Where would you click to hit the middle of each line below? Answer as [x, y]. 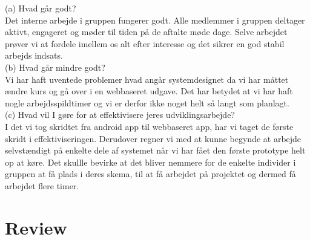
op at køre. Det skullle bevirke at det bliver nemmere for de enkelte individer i [150, 162]
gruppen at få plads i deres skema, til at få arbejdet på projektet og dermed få [150, 174]
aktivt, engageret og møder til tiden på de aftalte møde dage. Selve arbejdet [146, 32]
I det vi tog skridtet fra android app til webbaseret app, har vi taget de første [149, 126]
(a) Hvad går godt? [41, 8]
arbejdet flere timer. [42, 185]
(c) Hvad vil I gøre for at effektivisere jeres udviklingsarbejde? [120, 115]
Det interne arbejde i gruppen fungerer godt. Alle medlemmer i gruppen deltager [155, 20]
